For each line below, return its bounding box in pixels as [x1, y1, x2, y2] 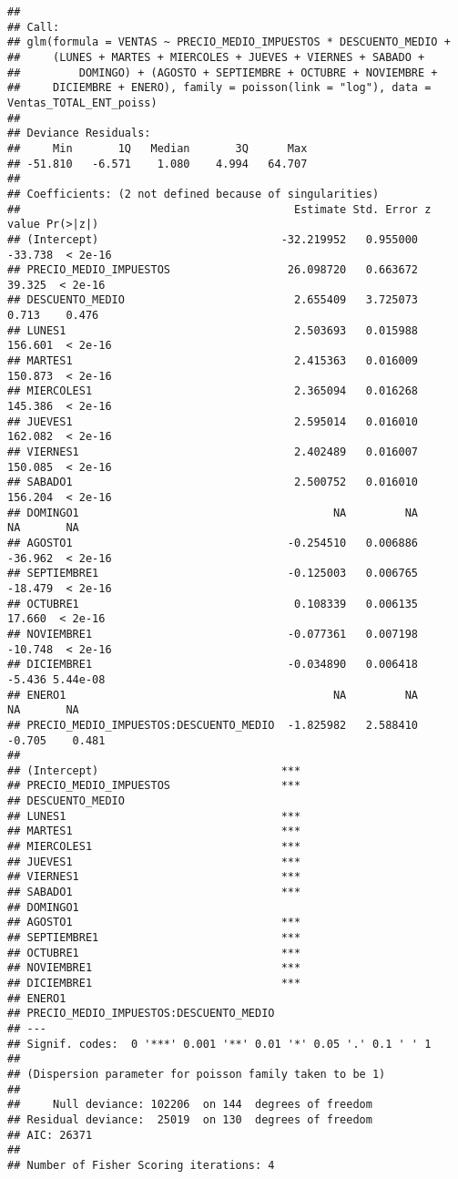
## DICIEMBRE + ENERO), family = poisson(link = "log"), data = [7, 81, 432, 95]
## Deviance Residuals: [7, 127, 151, 140]
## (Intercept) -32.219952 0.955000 [7, 232, 419, 246]
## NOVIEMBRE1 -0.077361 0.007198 [7, 627, 419, 641]
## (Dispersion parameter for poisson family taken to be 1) [7, 1067, 386, 1081]
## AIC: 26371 [7, 1128, 93, 1142]
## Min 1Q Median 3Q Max [7, 141, 308, 155]
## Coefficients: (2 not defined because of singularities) [7, 187, 380, 200]
